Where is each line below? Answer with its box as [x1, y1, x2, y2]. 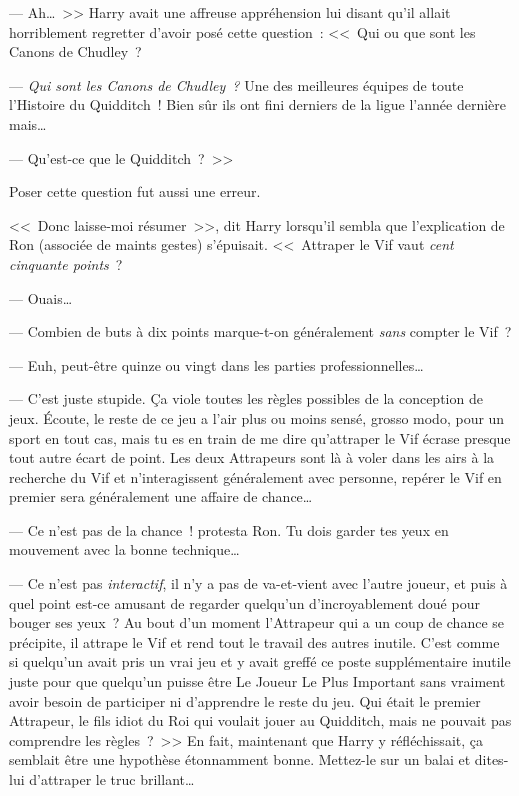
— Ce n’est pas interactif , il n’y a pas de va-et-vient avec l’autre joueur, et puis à [9, 573, 508, 594]
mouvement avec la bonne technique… [9, 539, 240, 560]
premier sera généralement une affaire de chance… [9, 486, 313, 507]
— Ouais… [9, 287, 73, 308]
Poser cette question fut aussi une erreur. [9, 181, 261, 202]
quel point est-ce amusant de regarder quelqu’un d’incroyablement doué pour [9, 592, 480, 613]
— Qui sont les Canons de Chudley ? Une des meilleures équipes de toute [9, 74, 464, 95]
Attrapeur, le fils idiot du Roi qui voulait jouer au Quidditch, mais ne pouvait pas [9, 710, 512, 731]
